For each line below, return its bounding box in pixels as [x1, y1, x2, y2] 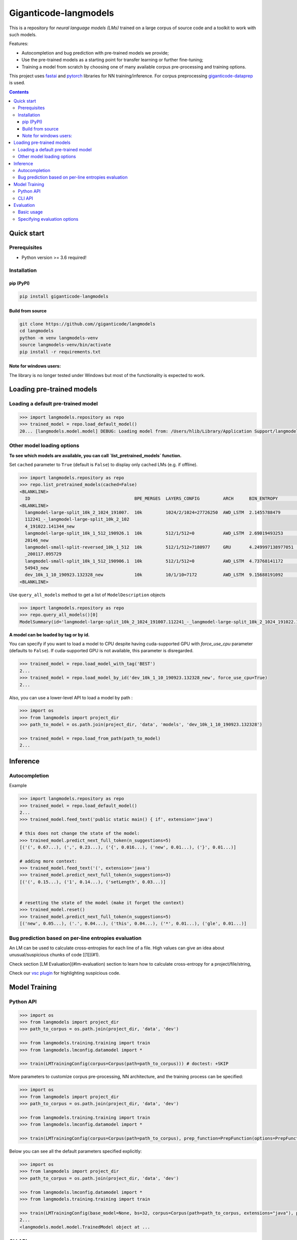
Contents [9, 89, 29, 95]
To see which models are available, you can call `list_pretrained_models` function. [9, 452, 182, 458]
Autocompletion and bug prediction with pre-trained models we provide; [21, 50, 169, 56]
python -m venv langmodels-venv [19, 335, 99, 341]
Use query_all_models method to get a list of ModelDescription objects [9, 592, 166, 598]
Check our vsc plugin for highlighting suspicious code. [9, 970, 121, 976]
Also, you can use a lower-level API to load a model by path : [9, 694, 133, 700]
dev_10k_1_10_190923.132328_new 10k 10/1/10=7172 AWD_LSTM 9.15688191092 [25, 572, 283, 578]
